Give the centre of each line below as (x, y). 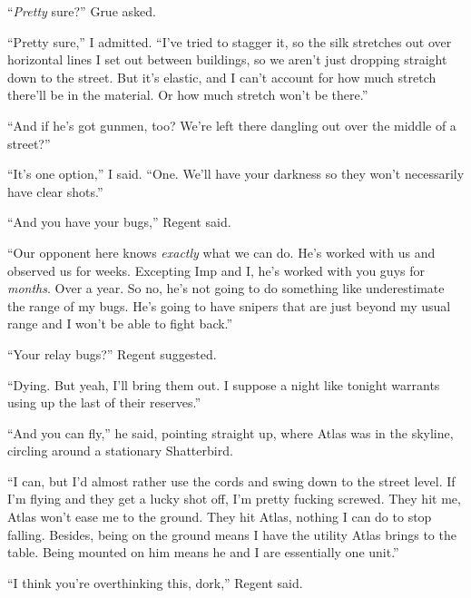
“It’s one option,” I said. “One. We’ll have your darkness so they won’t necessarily (236, 174)
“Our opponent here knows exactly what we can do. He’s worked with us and (221, 252)
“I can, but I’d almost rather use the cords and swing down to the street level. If (231, 480)
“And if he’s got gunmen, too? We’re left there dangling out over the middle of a (232, 125)
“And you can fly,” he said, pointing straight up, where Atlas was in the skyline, (231, 432)
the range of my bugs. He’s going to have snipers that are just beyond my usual (229, 305)
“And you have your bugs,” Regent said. (119, 222)
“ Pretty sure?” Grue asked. (82, 11)
